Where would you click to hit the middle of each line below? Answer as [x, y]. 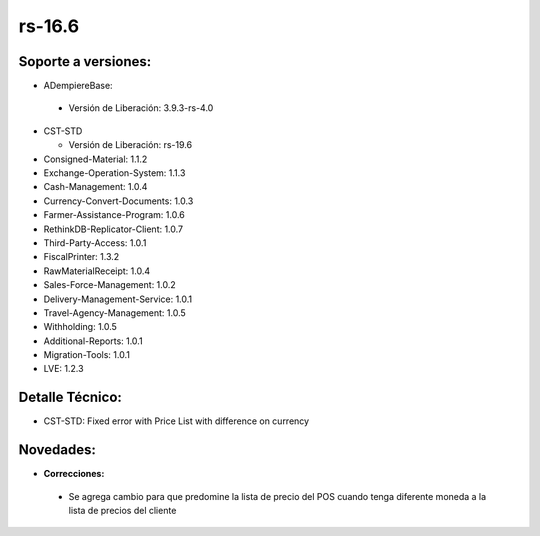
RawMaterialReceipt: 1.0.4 [96, 271]
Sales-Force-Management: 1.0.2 [110, 285]
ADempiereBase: [78, 86]
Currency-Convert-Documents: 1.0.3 [118, 201]
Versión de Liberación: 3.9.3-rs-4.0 [141, 108]
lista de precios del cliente [122, 511]
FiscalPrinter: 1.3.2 [81, 257]
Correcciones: [74, 474]
